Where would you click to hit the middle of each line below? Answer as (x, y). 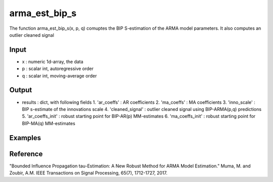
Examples (25, 138)
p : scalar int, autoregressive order (58, 69)
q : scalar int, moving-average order (59, 76)
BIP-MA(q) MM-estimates (49, 123)
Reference (26, 154)
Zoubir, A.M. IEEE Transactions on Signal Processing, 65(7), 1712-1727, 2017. (88, 173)
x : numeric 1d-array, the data (53, 62)
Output (21, 90)
